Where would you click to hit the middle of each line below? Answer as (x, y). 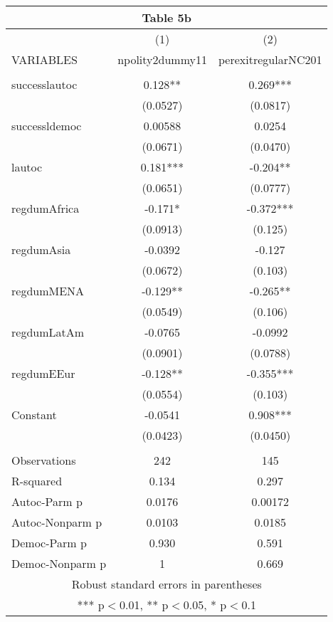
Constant (34, 415)
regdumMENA (48, 291)
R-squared (37, 481)
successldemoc (47, 126)
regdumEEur (43, 373)
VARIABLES (44, 59)
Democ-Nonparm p (59, 563)
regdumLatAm (48, 332)
